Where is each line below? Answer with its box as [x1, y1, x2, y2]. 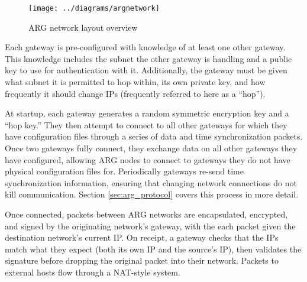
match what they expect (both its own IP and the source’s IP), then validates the [5, 242, 302, 255]
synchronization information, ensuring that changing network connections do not [5, 176, 297, 189]
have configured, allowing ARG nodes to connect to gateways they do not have [5, 153, 290, 166]
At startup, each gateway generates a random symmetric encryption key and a [5, 107, 289, 119]
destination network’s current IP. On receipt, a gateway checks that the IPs [5, 231, 279, 244]
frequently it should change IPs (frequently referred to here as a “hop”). [5, 87, 266, 99]
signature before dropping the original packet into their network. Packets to [5, 254, 279, 267]
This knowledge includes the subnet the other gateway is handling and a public [5, 52, 292, 64]
